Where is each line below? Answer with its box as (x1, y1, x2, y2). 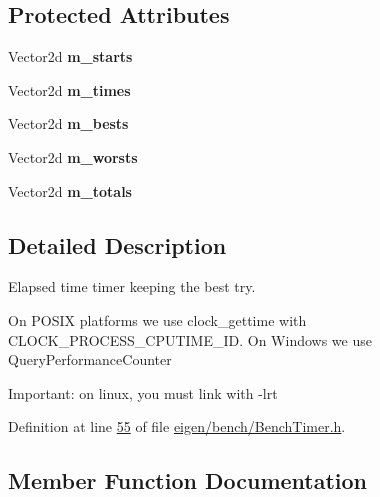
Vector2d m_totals (8, 180, 132, 201)
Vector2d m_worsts (8, 146, 138, 167)
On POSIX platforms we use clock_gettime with (8, 309, 307, 330)
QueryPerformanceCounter (8, 349, 172, 370)
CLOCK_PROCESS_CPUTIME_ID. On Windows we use (8, 329, 372, 350)
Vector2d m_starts (8, 46, 133, 67)
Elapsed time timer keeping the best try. (8, 276, 256, 297)
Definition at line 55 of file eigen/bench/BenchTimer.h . (8, 416, 346, 437)
